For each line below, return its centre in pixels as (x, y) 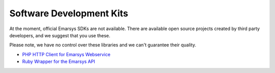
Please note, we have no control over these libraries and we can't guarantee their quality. (103, 45)
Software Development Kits (69, 13)
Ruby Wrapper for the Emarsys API (59, 62)
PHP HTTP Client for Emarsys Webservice (66, 54)
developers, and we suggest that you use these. (60, 35)
